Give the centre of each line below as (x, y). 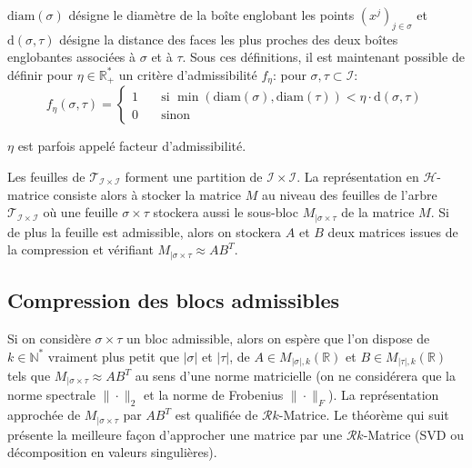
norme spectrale (51, 395)
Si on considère (49, 338)
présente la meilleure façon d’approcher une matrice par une (175, 434)
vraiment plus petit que (113, 356)
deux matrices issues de (393, 231)
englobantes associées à (72, 57)
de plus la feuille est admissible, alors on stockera (145, 231)
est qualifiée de (216, 415)
